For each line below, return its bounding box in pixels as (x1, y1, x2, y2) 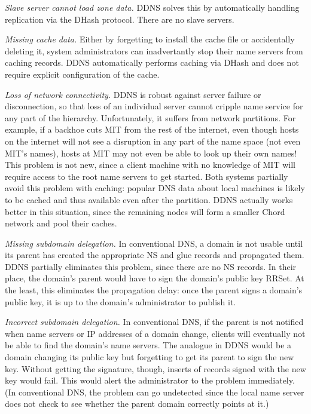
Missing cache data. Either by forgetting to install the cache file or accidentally (5, 33, 295, 45)
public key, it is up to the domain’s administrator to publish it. (5, 295, 236, 308)
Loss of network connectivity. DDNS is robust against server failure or (5, 88, 261, 100)
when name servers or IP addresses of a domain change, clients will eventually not (5, 327, 306, 339)
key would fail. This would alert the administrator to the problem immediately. (5, 374, 295, 387)
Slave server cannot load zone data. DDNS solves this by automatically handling (5, 1, 300, 13)
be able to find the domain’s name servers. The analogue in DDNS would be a (5, 339, 292, 351)
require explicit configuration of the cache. (5, 68, 160, 80)
